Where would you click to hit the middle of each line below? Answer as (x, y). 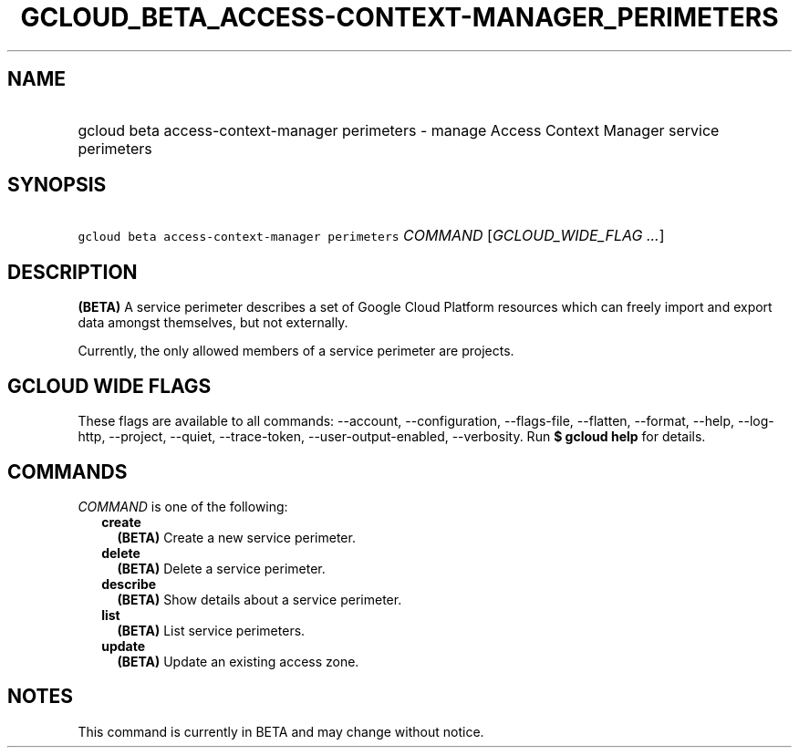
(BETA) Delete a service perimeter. (221, 568)
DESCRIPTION (73, 272)
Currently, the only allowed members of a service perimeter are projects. (296, 351)
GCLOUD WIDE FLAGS (109, 386)
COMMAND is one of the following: (183, 506)
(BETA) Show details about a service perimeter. (259, 599)
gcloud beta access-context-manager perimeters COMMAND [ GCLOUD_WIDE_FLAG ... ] (371, 236)
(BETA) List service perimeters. (211, 630)
